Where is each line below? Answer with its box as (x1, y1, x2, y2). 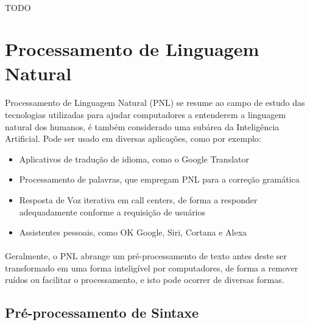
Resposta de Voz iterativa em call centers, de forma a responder (19, 193, 258, 206)
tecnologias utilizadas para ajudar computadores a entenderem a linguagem (5, 108, 286, 121)
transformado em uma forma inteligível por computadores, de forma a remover (5, 261, 298, 274)
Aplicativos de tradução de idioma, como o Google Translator (19, 152, 249, 165)
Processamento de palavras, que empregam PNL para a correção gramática (19, 173, 300, 186)
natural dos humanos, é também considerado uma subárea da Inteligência (5, 120, 280, 133)
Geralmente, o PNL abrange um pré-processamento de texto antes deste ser (5, 250, 287, 262)
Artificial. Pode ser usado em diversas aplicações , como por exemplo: (5, 132, 261, 145)
